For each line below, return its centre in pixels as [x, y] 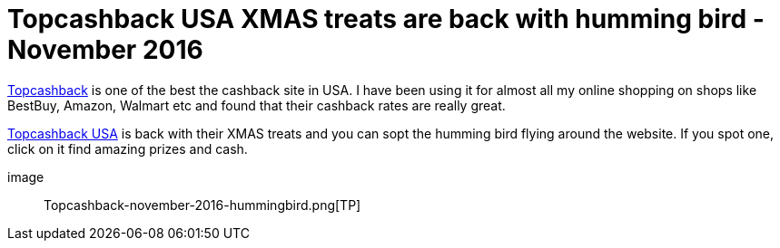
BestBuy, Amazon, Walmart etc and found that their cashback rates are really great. [257, 105]
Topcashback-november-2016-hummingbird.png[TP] [202, 205]
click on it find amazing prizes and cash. [128, 148]
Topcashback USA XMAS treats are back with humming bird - [386, 19]
